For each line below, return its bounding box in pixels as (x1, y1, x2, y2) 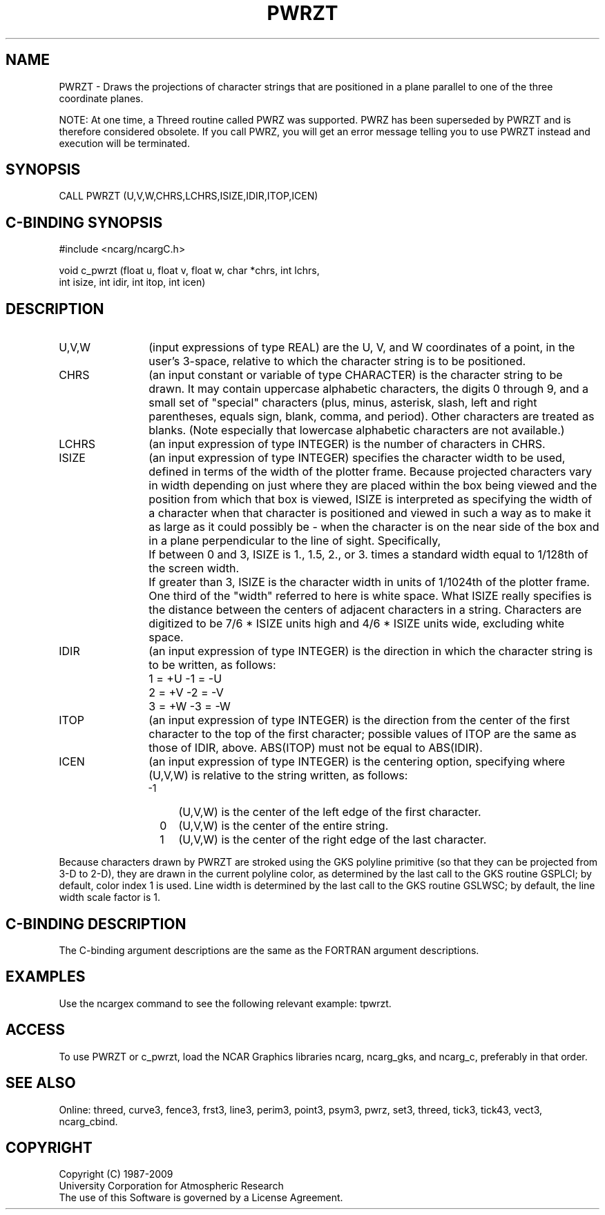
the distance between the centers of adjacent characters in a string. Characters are (148, 603, 582, 617)
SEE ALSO (6, 1074, 76, 1092)
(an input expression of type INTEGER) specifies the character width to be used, (148, 451, 566, 465)
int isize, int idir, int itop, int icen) (59, 276, 206, 289)
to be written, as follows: (148, 658, 276, 672)
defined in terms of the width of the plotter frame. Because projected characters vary (148, 465, 593, 479)
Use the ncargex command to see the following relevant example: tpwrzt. (59, 997, 392, 1009)
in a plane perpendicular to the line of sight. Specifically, (148, 534, 441, 548)
